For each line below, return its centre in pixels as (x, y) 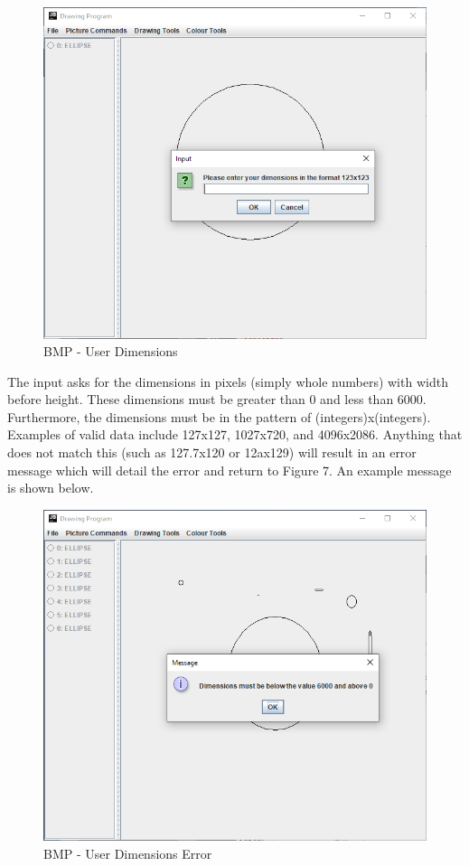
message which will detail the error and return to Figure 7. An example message (230, 470)
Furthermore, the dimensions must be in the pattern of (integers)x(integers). (219, 416)
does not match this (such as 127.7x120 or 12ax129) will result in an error (212, 452)
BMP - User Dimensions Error (128, 853)
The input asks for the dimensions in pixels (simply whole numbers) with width (228, 381)
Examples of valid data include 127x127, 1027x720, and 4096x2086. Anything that (235, 434)
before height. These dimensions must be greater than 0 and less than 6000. (217, 399)
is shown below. (51, 488)
